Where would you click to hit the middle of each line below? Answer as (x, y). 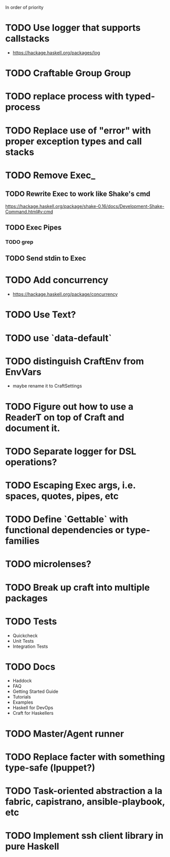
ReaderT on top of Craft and (65, 417)
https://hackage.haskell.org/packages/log (56, 52)
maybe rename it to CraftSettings (47, 386)
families (22, 541)
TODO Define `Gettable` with (67, 519)
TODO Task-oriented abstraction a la (84, 791)
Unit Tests (23, 641)
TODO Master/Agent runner (65, 734)
